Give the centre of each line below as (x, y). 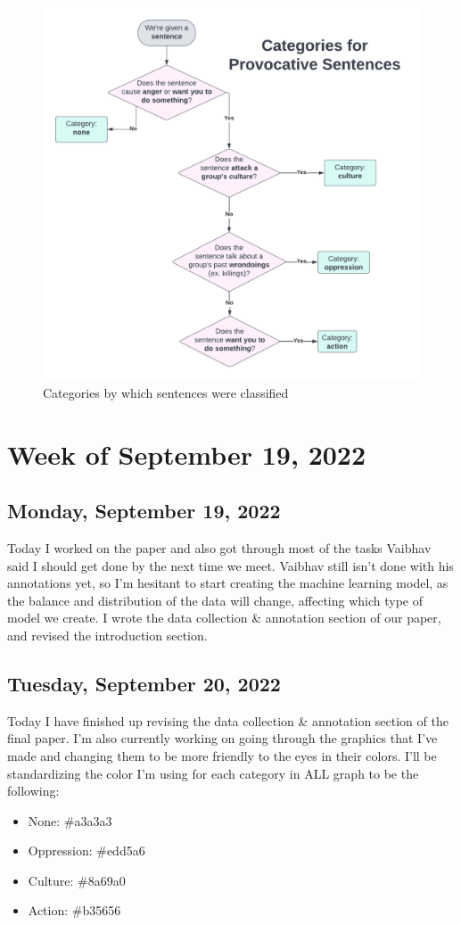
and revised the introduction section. (107, 635)
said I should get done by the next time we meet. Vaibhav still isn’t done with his (230, 565)
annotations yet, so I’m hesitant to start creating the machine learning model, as (228, 583)
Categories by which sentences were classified (166, 392)
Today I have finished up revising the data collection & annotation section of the (228, 720)
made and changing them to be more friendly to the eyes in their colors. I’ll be (222, 755)
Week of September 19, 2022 (187, 454)
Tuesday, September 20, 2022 (144, 683)
